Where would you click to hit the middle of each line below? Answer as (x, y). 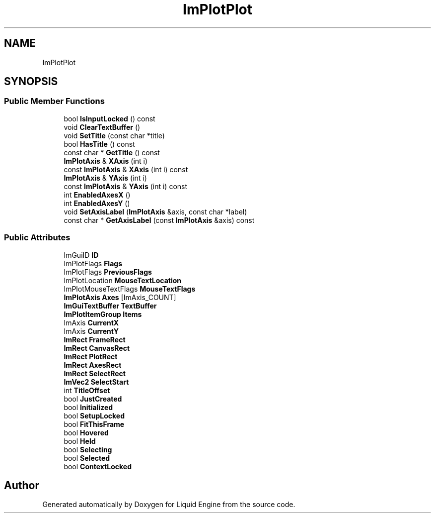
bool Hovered (86, 432)
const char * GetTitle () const (112, 152)
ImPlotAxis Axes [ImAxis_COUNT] (120, 297)
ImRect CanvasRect (97, 348)
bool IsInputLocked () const (109, 118)
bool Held (80, 441)
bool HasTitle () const (99, 144)
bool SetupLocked (94, 415)
